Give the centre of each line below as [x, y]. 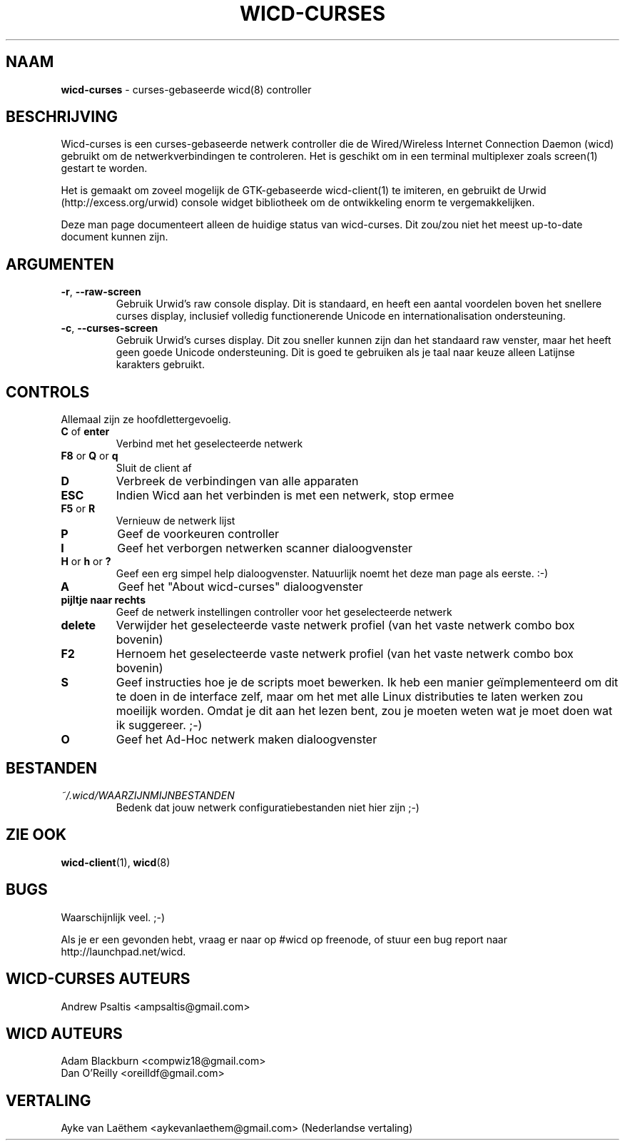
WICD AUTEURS [64, 1033]
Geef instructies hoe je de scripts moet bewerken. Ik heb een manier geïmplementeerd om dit [367, 683]
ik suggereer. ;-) [159, 725]
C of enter [85, 432]
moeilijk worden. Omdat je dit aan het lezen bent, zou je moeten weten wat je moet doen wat [364, 711]
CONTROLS [48, 392]
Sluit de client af [154, 468]
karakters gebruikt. [160, 365]
